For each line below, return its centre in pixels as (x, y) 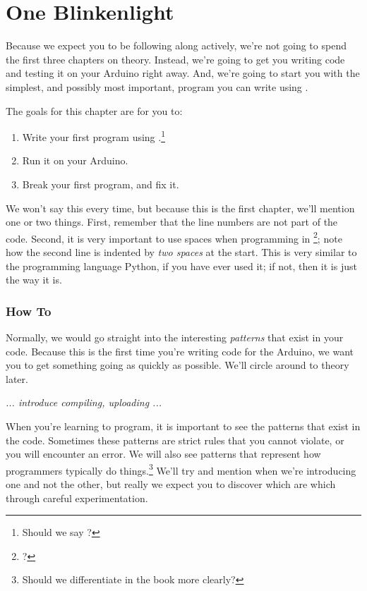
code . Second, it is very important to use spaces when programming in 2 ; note (174, 237)
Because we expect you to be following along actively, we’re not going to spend (176, 45)
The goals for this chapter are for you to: (94, 110)
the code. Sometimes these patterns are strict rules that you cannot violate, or (175, 440)
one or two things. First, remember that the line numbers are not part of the (172, 222)
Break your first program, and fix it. (101, 184)
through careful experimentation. (77, 498)
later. (17, 378)
